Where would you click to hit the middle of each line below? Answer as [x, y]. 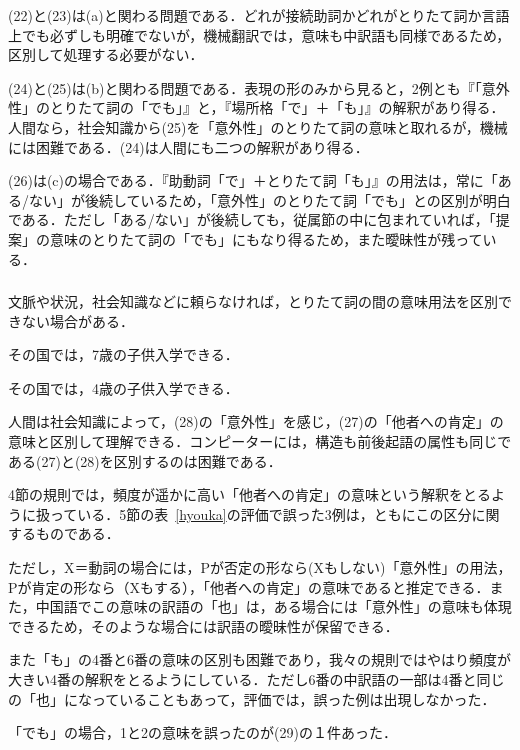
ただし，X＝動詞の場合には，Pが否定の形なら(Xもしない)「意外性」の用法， [260, 566]
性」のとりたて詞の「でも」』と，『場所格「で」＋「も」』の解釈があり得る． [256, 107]
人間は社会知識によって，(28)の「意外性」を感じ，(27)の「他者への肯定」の [256, 421]
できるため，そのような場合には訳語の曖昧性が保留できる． [203, 625]
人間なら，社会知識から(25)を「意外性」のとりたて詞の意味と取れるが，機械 [258, 126]
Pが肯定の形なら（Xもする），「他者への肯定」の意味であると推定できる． [249, 586]
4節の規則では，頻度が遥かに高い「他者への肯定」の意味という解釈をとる [249, 494]
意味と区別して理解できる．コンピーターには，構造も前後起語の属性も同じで [260, 441]
